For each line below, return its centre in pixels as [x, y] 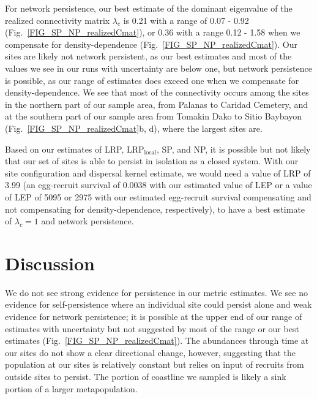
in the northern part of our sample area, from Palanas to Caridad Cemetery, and [156, 104]
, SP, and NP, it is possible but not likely [233, 149]
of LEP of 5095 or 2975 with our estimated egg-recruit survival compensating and [158, 196]
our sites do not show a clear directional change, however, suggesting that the [150, 352]
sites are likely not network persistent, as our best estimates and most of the [148, 56]
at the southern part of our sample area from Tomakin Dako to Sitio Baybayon [153, 116]
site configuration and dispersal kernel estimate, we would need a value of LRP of [158, 173]
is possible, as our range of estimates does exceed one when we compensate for [152, 80]
